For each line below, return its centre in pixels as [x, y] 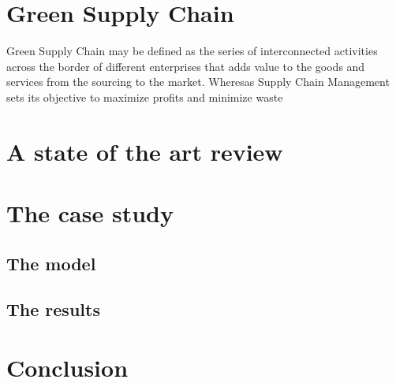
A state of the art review [145, 151]
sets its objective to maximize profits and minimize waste [145, 97]
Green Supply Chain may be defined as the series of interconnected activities [192, 51]
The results [53, 309]
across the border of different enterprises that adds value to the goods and [186, 66]
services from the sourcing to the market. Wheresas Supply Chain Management [198, 82]
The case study [90, 213]
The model [51, 263]
